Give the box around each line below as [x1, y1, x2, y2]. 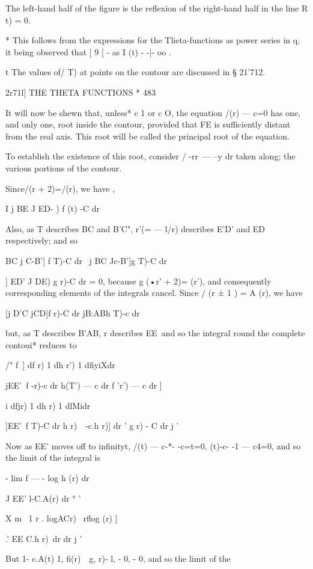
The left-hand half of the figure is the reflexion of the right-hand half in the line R [5, 2, 308, 14]
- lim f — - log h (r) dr [5, 472, 90, 484]
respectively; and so [5, 234, 77, 247]
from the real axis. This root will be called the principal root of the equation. [5, 129, 290, 142]
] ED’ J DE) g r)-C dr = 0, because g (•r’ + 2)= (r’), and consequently [5, 274, 272, 287]
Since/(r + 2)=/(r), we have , [5, 182, 115, 194]
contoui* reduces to [5, 338, 77, 351]
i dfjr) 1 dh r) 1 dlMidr [5, 399, 91, 411]
